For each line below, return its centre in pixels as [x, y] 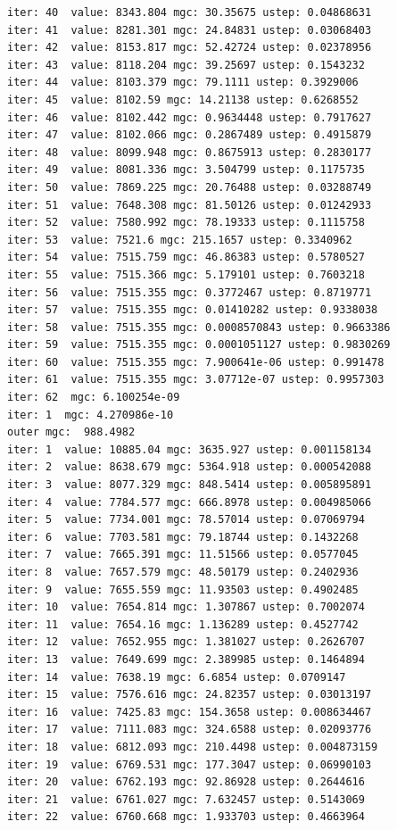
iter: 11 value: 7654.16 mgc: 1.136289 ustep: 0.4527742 [183, 624]
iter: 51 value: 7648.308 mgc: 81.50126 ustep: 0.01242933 [190, 205]
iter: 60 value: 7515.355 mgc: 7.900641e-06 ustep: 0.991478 [196, 362]
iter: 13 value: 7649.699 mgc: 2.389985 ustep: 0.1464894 [186, 659]
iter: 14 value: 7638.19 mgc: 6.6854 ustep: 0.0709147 [177, 677]
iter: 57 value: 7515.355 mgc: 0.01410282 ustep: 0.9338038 [193, 310]
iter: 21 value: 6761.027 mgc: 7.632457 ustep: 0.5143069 [186, 799]
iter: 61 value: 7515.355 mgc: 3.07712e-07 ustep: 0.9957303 [196, 380]
